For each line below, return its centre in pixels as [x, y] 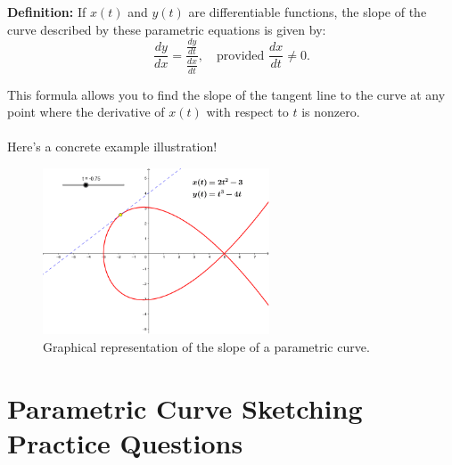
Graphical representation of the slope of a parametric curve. [206, 347]
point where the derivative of [86, 112]
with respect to [247, 112]
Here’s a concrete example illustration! [112, 147]
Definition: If [47, 12]
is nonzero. [331, 112]
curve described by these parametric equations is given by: [167, 29]
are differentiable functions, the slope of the [308, 12]
